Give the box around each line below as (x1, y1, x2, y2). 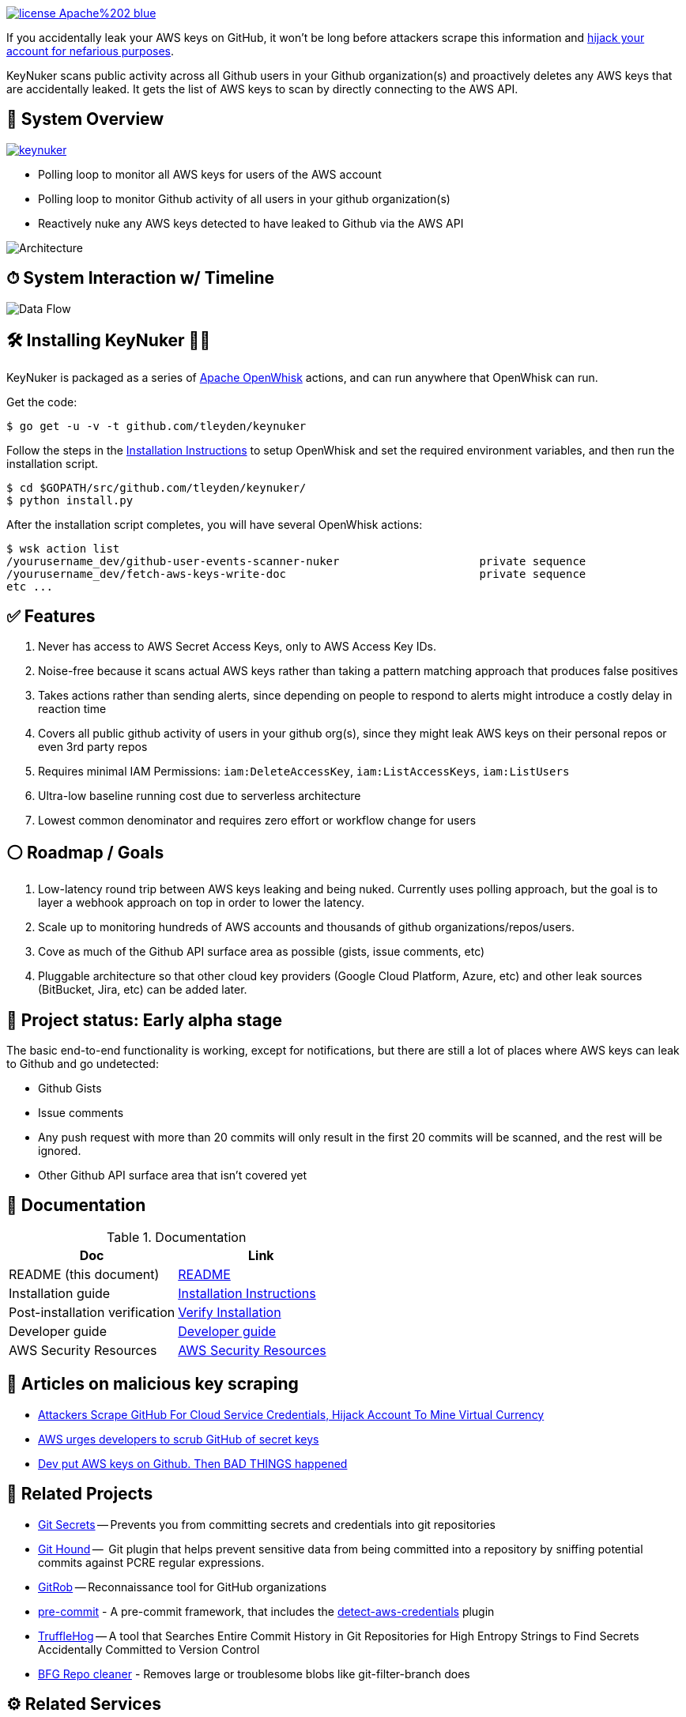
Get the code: (6, 394, 77, 409)
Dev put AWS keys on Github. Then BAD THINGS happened (38, 1456, 348, 1470)
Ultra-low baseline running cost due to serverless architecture (38, 789, 361, 803)
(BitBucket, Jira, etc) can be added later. (38, 983, 247, 997)
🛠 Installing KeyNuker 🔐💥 (6, 330, 211, 351)
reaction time (38, 702, 107, 716)
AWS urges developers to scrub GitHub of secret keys (38, 1432, 319, 1446)
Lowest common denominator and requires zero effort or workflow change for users (38, 813, 477, 828)
